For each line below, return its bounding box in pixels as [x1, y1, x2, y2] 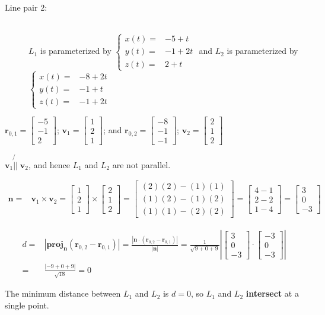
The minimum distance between [5, 287, 121, 300]
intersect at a [246, 287, 299, 300]
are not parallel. [112, 158, 171, 171]
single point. [5, 299, 49, 311]
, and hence [28, 158, 71, 171]
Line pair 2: [5, 1, 47, 13]
